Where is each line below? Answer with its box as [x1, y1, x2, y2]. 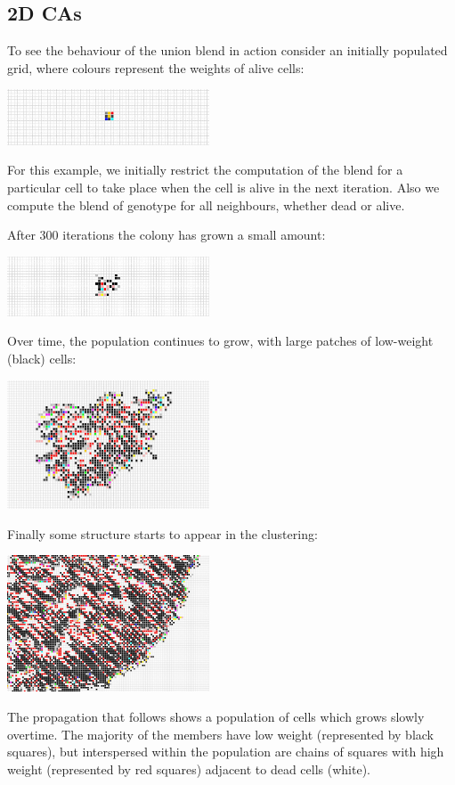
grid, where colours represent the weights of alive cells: [7, 58, 305, 77]
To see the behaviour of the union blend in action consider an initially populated [7, 41, 448, 60]
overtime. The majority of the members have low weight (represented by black [7, 724, 435, 743]
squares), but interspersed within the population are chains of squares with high [7, 742, 444, 761]
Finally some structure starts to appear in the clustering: [7, 524, 318, 543]
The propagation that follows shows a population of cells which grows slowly [7, 707, 425, 725]
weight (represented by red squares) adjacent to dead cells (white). [7, 759, 370, 778]
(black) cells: [7, 348, 77, 367]
